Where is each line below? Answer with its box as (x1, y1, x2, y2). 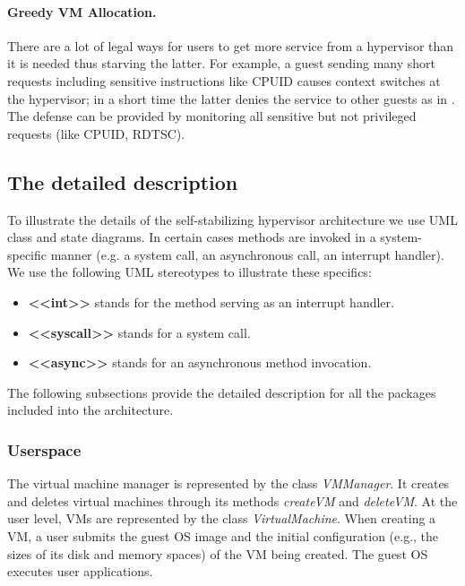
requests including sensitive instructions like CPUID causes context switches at (7, 71, 441, 90)
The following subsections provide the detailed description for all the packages (7, 383, 436, 401)
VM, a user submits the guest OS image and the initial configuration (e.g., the (7, 526, 439, 545)
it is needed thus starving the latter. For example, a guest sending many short (7, 54, 435, 73)
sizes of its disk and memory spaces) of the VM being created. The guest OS (7, 544, 428, 563)
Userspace (7, 438, 82, 461)
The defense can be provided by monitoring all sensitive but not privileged (7, 107, 417, 125)
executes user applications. (7, 562, 153, 581)
